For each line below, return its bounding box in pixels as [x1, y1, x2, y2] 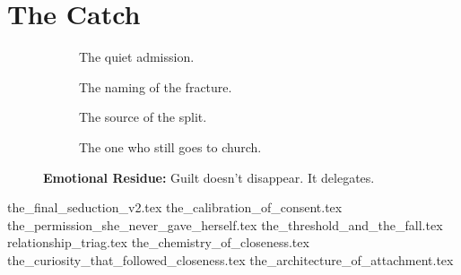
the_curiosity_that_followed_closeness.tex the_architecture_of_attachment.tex [7, 250, 454, 269]
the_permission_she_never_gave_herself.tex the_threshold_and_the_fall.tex [7, 215, 443, 234]
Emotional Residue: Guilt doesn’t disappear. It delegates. [43, 168, 375, 186]
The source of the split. [79, 107, 207, 126]
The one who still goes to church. [79, 137, 262, 156]
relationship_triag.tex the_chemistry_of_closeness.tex [7, 233, 309, 252]
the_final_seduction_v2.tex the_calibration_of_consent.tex [7, 198, 343, 217]
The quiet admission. [79, 47, 195, 66]
